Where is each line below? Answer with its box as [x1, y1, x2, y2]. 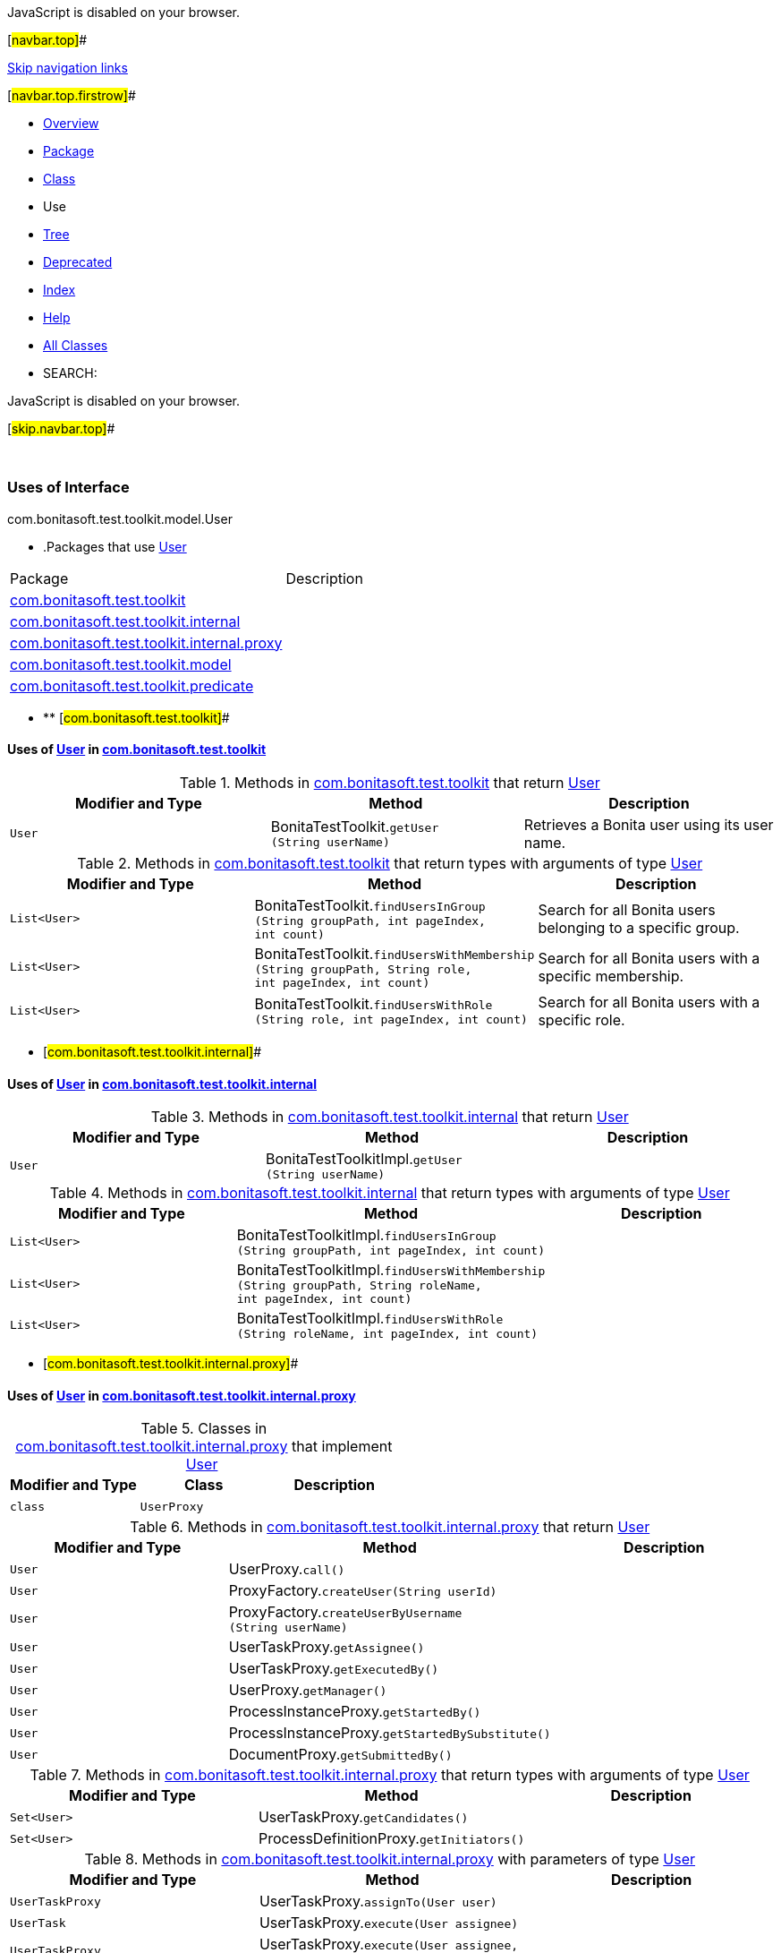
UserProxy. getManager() [228, 1681, 387, 1700]
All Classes [43, 338, 108, 353]
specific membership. [538, 966, 684, 985]
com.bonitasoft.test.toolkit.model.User [7, 510, 233, 527]
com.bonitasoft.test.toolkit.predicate [10, 676, 254, 695]
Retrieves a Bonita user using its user [523, 815, 774, 834]
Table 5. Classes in [140, 1419, 267, 1438]
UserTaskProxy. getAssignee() [228, 1638, 425, 1657]
